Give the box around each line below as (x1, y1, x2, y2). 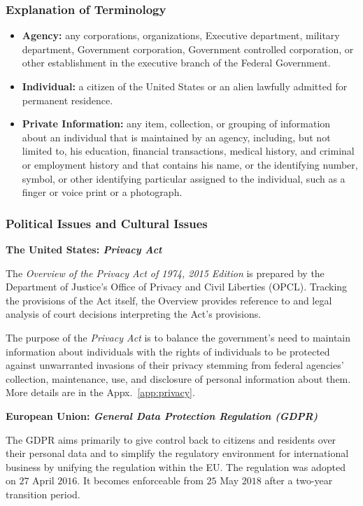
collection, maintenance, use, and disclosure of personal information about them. (6, 371, 351, 386)
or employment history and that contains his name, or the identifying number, (22, 157, 358, 171)
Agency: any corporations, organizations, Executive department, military (22, 28, 340, 43)
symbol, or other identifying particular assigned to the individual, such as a (22, 171, 346, 185)
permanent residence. (22, 92, 113, 107)
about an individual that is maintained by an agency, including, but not (22, 129, 331, 144)
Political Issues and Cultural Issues (6, 214, 208, 232)
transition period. (6, 486, 80, 501)
